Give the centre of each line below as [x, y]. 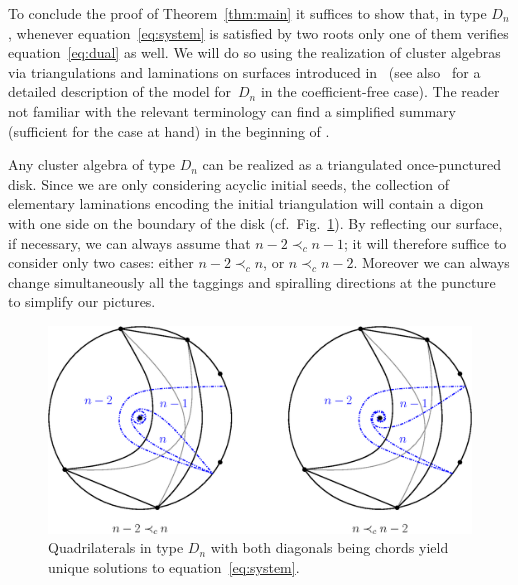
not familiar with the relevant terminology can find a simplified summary [232, 110]
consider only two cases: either [101, 262]
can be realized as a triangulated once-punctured [352, 164]
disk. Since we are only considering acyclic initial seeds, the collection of [228, 183]
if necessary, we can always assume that [129, 242]
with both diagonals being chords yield [329, 547]
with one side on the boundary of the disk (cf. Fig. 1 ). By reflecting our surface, [255, 222]
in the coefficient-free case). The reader [380, 91]
